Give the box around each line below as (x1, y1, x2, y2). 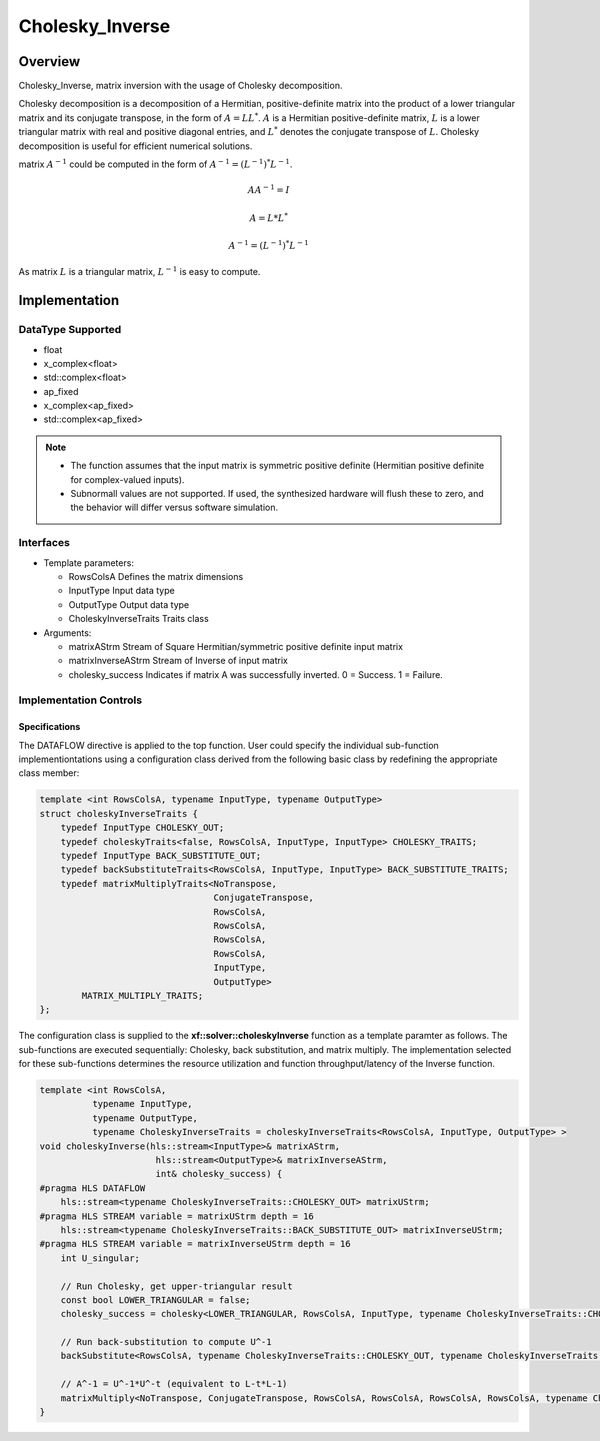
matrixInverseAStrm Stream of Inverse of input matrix (68, 655, 289, 667)
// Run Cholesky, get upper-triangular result (60, 1280, 294, 1292)
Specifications (18, 721, 81, 733)
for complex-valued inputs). (70, 473, 185, 485)
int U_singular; (60, 1252, 140, 1264)
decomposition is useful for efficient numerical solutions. (18, 140, 253, 152)
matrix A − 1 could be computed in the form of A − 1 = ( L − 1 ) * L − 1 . (18, 157, 293, 170)
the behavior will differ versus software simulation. (70, 501, 279, 514)
